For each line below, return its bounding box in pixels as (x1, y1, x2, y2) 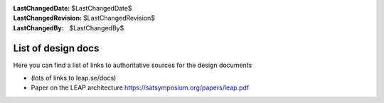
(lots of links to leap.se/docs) (31, 74, 117, 83)
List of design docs (13, 42, 100, 54)
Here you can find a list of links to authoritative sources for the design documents (13, 61, 252, 69)
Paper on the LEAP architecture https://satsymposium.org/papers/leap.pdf (31, 83, 249, 92)
